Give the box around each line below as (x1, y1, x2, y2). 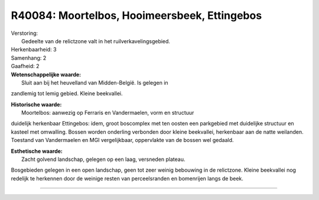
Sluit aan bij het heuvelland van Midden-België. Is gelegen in (21, 79, 168, 86)
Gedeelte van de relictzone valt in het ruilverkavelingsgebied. (21, 37, 171, 44)
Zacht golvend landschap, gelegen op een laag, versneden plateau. (21, 156, 185, 163)
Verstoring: (11, 30, 38, 37)
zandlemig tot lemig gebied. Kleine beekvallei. (11, 90, 123, 97)
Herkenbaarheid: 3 (11, 46, 57, 53)
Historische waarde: (11, 101, 62, 108)
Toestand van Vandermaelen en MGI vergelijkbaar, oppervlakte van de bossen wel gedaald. (11, 137, 234, 144)
